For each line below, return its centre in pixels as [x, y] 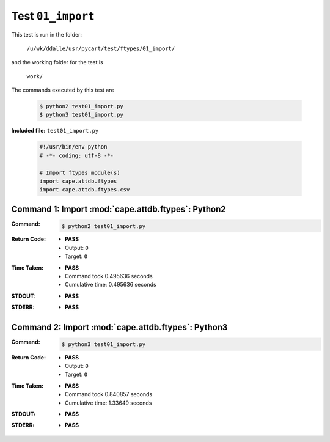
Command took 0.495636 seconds [109, 276]
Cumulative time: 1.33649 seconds [108, 403]
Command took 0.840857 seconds [109, 394]
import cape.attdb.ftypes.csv [85, 190]
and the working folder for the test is [57, 62]
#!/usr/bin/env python [73, 147]
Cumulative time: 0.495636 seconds [111, 285]
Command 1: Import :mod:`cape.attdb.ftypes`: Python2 [119, 209]
